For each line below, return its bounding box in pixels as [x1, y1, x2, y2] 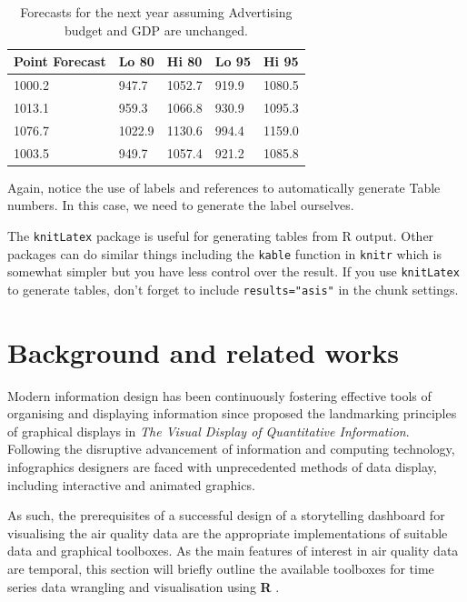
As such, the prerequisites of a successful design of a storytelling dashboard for [7, 506, 445, 525]
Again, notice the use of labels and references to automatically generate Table [7, 177, 441, 196]
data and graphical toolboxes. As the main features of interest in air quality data [7, 541, 459, 560]
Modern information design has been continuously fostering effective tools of [7, 386, 432, 405]
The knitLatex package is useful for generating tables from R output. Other [7, 226, 434, 245]
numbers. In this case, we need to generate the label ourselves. [7, 196, 354, 215]
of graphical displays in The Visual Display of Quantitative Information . [7, 421, 410, 440]
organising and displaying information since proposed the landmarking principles [7, 404, 457, 423]
